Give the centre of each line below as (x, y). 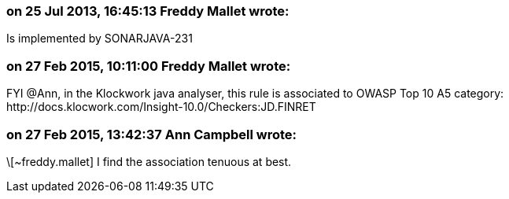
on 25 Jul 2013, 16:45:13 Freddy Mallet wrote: (148, 11)
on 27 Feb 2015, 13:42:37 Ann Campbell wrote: (152, 134)
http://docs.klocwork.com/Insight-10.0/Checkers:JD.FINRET (161, 107)
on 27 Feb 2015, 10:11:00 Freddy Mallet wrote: (149, 66)
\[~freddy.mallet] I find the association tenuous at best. (149, 161)
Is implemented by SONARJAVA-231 (100, 39)
